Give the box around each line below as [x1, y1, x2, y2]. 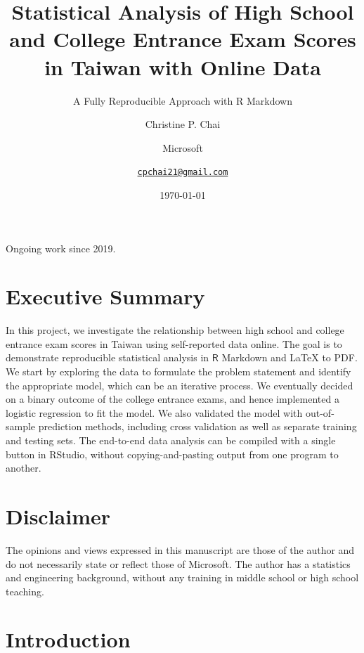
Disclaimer [6, 501, 111, 530]
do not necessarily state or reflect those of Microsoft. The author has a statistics [6, 556, 351, 571]
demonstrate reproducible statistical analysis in [6, 350, 209, 365]
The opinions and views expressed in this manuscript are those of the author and [6, 542, 355, 557]
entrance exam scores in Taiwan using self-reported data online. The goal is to [6, 336, 342, 351]
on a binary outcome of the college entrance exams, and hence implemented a [6, 392, 339, 406]
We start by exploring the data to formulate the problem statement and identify [6, 364, 351, 379]
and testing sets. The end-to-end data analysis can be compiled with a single [6, 433, 336, 447]
